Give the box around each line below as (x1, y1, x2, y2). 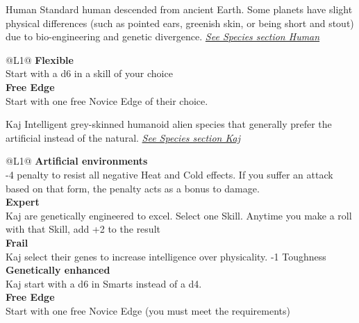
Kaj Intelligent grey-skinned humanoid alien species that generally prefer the (6, 117, 332, 131)
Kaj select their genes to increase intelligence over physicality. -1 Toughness (6, 249, 326, 263)
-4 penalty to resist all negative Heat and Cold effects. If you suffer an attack (6, 167, 333, 181)
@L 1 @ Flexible (6, 52, 74, 67)
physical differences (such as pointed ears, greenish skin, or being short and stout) (6, 15, 354, 30)
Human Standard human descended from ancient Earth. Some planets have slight (6, 2, 353, 16)
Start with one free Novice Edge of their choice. (6, 93, 208, 108)
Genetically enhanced (6, 263, 110, 277)
